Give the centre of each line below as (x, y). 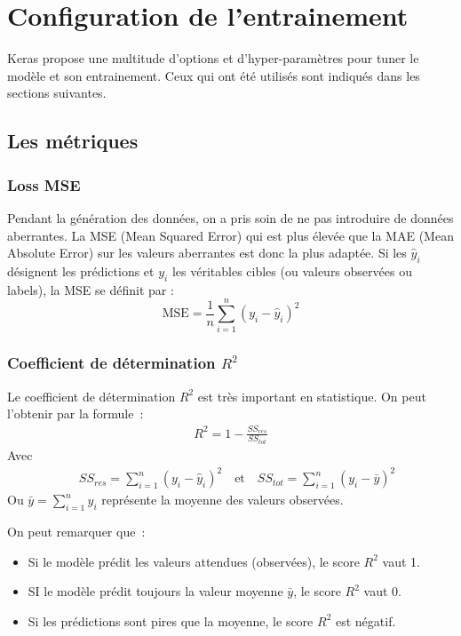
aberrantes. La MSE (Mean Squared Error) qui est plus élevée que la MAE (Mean (230, 235)
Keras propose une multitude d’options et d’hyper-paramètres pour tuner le (213, 58)
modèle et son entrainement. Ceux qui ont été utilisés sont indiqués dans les (214, 75)
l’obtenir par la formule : (76, 413)
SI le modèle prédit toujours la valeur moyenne (155, 591)
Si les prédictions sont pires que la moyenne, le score (171, 620)
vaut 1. (401, 561)
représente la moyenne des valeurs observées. (223, 500)
